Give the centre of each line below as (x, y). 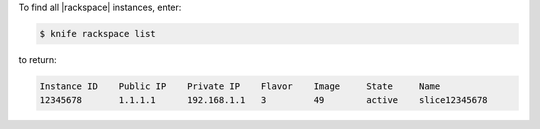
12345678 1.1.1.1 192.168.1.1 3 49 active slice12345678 (264, 100)
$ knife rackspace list (98, 33)
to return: (37, 59)
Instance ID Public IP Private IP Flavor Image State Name (240, 86)
